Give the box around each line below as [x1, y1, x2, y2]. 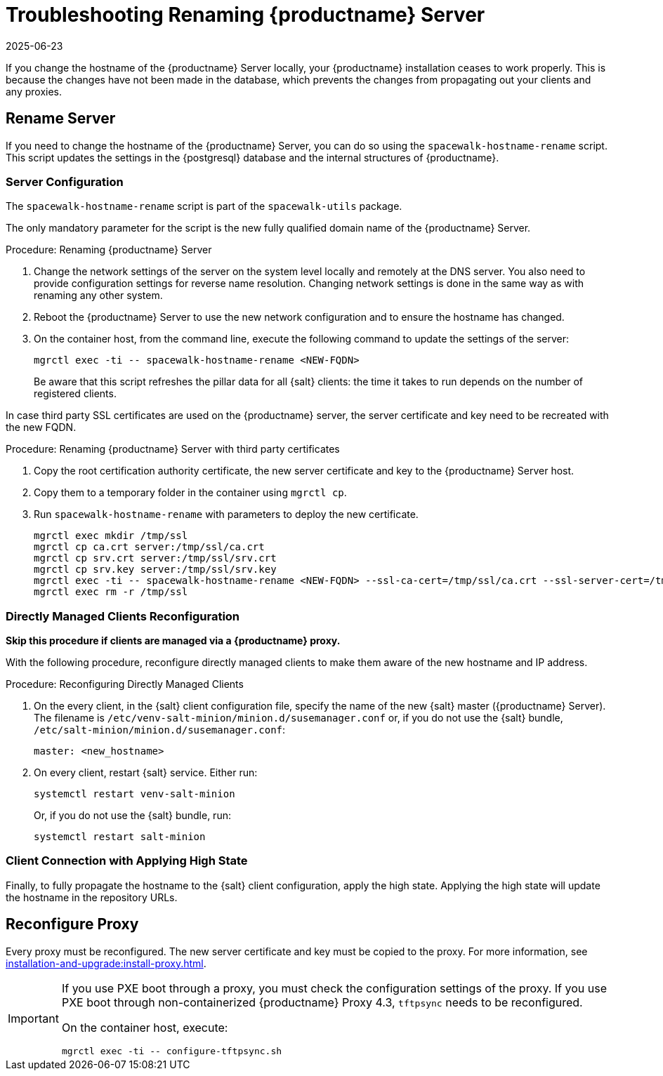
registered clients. [34, 387, 117, 400]
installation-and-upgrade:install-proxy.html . [6, 957, 206, 969]
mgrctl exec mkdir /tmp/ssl [34, 530, 188, 542]
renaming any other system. [34, 289, 163, 302]
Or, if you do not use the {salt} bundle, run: [34, 809, 231, 822]
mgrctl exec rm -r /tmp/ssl [34, 586, 188, 598]
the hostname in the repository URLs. [6, 891, 178, 903]
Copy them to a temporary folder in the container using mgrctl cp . [34, 486, 347, 499]
